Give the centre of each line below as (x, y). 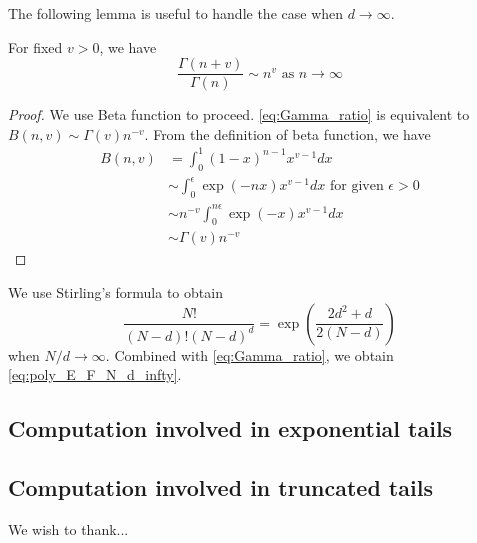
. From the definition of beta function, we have (287, 133)
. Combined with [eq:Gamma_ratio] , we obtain (249, 354)
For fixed (35, 46)
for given (356, 186)
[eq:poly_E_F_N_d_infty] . (95, 374)
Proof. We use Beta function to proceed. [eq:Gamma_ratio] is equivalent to (239, 114)
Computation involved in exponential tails (230, 428)
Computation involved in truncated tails (220, 487)
